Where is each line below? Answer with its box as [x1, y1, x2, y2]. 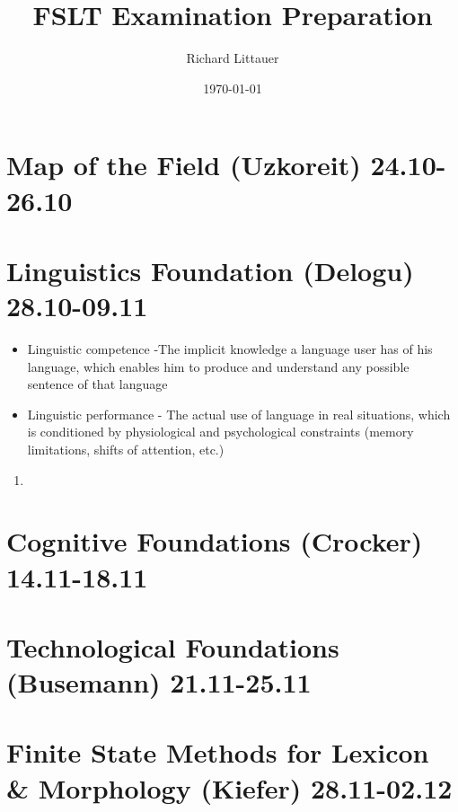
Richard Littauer [186, 49, 279, 67]
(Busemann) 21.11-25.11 [6, 664, 312, 701]
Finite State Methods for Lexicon [6, 734, 429, 771]
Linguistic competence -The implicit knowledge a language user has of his [27, 340, 433, 357]
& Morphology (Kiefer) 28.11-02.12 [6, 769, 453, 806]
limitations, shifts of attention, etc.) [27, 439, 225, 458]
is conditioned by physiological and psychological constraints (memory [27, 422, 414, 441]
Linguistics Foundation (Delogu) [6, 252, 414, 288]
